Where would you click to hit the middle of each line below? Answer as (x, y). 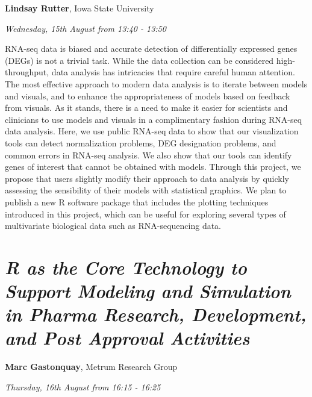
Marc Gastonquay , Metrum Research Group (91, 367)
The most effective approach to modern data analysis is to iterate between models (156, 83)
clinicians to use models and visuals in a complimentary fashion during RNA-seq (154, 119)
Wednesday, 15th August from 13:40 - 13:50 (86, 28)
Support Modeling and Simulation (148, 291)
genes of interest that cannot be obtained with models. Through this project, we (153, 167)
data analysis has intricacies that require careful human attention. (173, 72)
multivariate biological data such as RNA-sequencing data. (113, 226)
